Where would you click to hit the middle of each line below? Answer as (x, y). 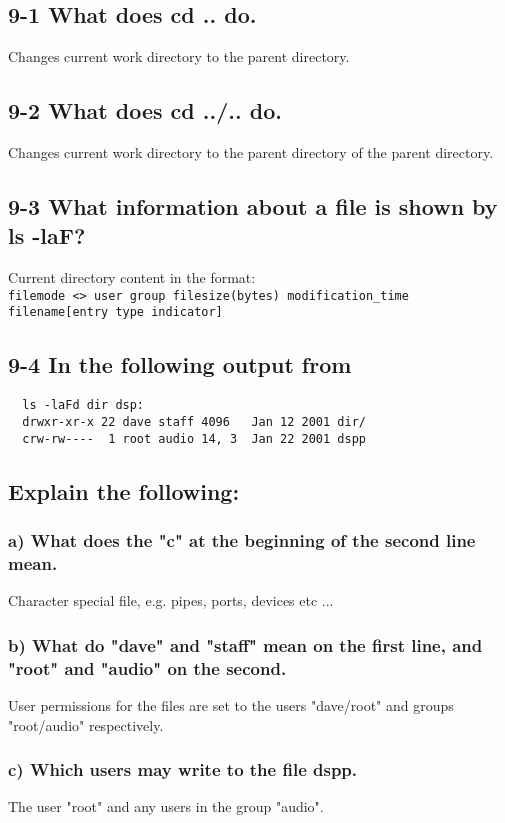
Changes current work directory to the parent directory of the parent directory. (251, 152)
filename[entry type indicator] (115, 312)
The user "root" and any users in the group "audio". (166, 806)
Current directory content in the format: (132, 277)
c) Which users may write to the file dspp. (183, 769)
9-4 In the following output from (180, 364)
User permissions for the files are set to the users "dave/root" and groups (231, 704)
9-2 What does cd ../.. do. (145, 110)
